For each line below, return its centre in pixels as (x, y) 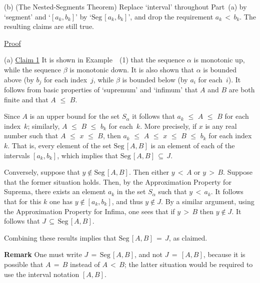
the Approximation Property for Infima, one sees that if (89, 211)
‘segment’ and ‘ (27, 16)
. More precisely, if (168, 126)
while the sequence (33, 69)
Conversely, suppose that (42, 172)
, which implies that (88, 155)
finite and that (26, 99)
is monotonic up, (219, 60)
